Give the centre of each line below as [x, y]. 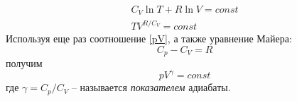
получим [24, 63]
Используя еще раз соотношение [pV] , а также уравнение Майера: [149, 38]
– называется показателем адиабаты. [151, 87]
